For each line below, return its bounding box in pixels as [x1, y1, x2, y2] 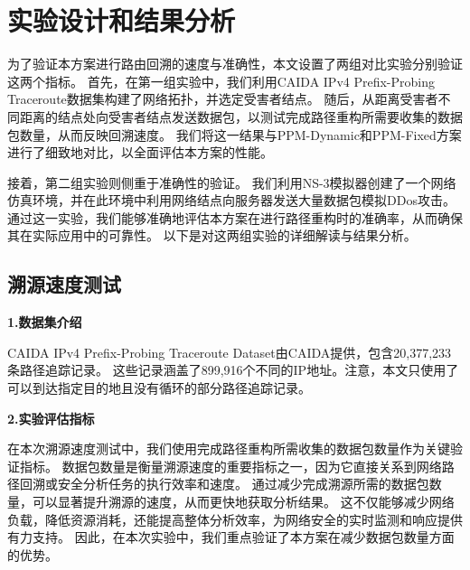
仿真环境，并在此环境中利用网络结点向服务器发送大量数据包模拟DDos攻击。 [7, 191, 456, 210]
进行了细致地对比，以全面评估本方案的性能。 [7, 143, 273, 162]
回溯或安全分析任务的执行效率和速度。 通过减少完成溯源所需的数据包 [19, 474, 429, 493]
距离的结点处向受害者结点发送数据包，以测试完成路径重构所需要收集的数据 [19, 107, 463, 126]
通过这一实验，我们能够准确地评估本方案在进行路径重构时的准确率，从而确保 [7, 208, 463, 227]
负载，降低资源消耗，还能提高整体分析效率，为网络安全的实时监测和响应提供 [7, 509, 463, 528]
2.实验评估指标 [7, 408, 95, 427]
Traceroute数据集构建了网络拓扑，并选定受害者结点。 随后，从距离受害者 [7, 89, 438, 108]
